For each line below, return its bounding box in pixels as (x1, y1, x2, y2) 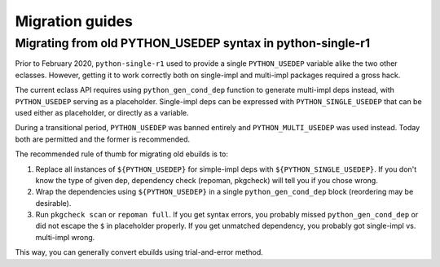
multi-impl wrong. (35, 232, 95, 242)
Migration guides (15, 12, 134, 30)
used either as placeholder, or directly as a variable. (15, 107, 189, 117)
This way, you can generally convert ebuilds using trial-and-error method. (15, 247, 264, 257)
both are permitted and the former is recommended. (15, 134, 191, 144)
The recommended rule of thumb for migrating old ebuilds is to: (15, 149, 228, 159)
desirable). (35, 198, 72, 208)
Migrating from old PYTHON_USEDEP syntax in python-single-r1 (15, 36, 371, 50)
